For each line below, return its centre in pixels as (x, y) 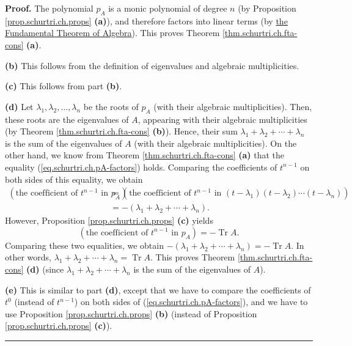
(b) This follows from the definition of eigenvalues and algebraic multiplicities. (152, 65)
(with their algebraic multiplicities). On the (215, 143)
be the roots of (111, 106)
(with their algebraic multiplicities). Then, (233, 106)
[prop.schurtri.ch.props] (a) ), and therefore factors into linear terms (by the (146, 20)
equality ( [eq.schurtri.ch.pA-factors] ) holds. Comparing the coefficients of (141, 167)
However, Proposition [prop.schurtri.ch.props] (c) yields (109, 220)
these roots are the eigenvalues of (67, 119)
